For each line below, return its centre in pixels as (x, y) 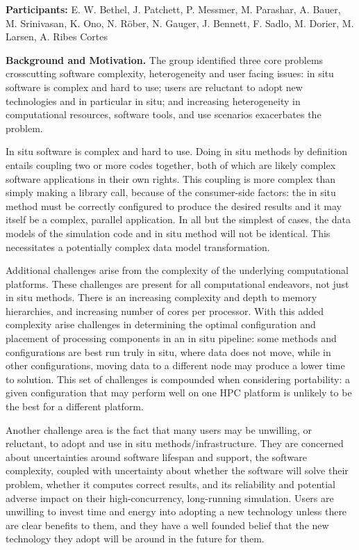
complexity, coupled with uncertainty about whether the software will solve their (177, 470)
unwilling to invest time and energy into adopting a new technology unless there (176, 511)
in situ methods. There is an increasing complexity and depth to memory (161, 297)
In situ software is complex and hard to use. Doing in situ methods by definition (176, 151)
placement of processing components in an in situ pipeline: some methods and (171, 338)
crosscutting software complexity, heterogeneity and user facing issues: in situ (170, 73)
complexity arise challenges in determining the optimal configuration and (161, 324)
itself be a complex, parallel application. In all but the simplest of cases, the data (178, 219)
